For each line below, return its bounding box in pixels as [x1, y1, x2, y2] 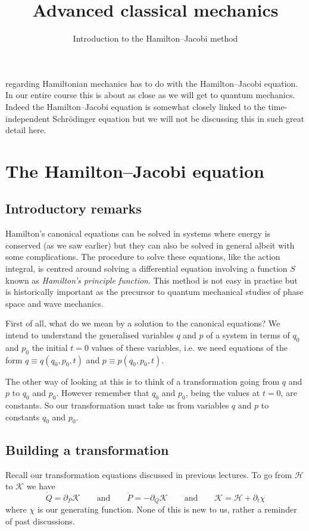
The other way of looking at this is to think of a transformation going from [5, 375, 280, 387]
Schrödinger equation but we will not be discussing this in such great [52, 112, 305, 124]
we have [26, 480, 55, 492]
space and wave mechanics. [5, 297, 104, 309]
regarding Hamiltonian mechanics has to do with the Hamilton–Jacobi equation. [5, 77, 298, 89]
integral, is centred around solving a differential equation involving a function [5, 262, 288, 275]
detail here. [5, 124, 46, 136]
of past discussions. [5, 515, 75, 527]
